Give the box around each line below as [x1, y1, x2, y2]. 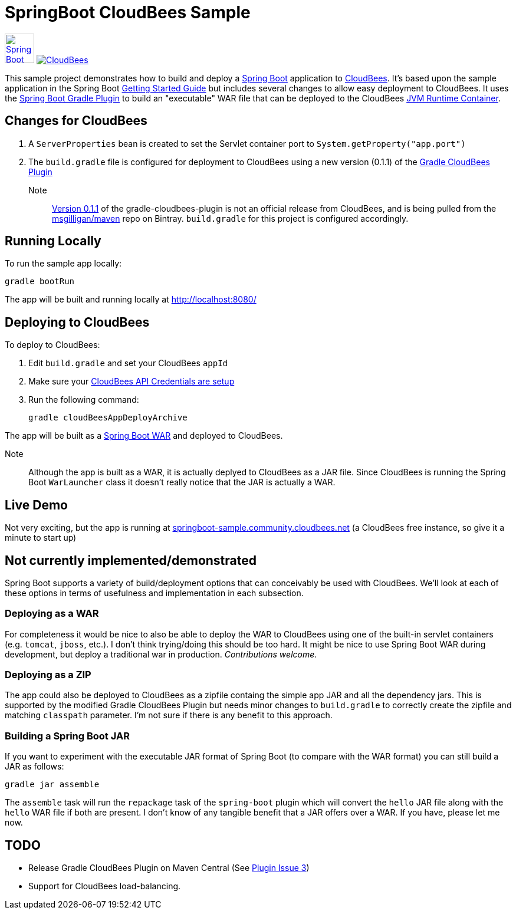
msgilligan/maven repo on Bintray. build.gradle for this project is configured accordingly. [52, 213, 409, 223]
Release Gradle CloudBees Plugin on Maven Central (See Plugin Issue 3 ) [28, 863, 310, 873]
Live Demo [5, 497, 68, 512]
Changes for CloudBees [5, 113, 147, 129]
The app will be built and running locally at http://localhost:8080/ [5, 294, 257, 305]
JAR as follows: [5, 761, 64, 772]
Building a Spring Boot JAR [5, 729, 130, 742]
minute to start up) [5, 532, 77, 543]
